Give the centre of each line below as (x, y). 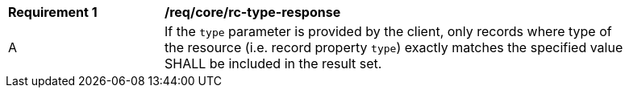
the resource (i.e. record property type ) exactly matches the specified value (394, 47)
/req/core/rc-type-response (253, 12)
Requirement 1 (53, 12)
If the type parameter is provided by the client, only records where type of (388, 31)
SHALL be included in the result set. (273, 63)
